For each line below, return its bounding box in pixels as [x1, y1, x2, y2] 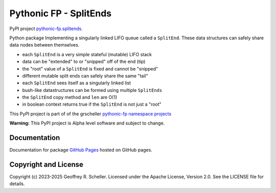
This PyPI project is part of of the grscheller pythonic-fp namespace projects [9, 110, 172, 117]
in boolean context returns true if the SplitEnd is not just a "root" [22, 101, 162, 107]
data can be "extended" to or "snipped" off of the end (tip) [22, 59, 146, 65]
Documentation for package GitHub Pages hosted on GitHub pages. [9, 147, 153, 153]
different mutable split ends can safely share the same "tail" [22, 73, 148, 79]
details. [9, 181, 25, 187]
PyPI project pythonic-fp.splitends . [9, 26, 83, 32]
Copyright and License [9, 160, 84, 168]
